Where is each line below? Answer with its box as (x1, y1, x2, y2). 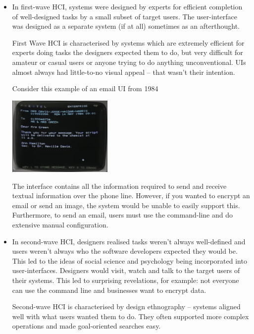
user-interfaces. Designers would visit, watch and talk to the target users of (12, 265, 240, 276)
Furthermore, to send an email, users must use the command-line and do (12, 210, 233, 220)
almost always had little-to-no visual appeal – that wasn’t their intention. (12, 66, 235, 77)
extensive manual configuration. (12, 219, 108, 229)
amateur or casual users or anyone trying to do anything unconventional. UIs (12, 56, 246, 67)
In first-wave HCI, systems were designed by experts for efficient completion (12, 1, 243, 11)
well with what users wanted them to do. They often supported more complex (12, 311, 249, 321)
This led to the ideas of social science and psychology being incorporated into (12, 255, 247, 266)
